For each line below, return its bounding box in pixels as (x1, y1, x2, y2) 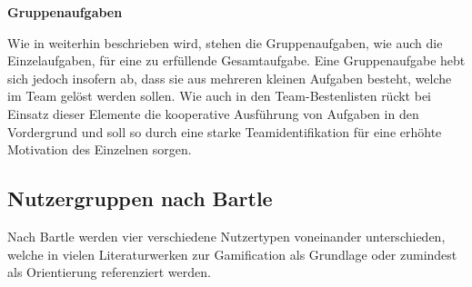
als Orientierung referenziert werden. (7, 262, 211, 282)
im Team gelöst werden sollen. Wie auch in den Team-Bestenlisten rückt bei (7, 86, 432, 105)
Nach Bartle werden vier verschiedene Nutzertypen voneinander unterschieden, (7, 226, 446, 245)
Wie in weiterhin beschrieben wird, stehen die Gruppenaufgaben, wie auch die (7, 33, 443, 52)
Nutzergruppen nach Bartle (7, 184, 273, 213)
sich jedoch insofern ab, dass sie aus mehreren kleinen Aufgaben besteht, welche (7, 68, 452, 87)
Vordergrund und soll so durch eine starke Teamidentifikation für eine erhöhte (7, 122, 442, 141)
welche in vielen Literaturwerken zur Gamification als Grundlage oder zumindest (7, 244, 457, 263)
